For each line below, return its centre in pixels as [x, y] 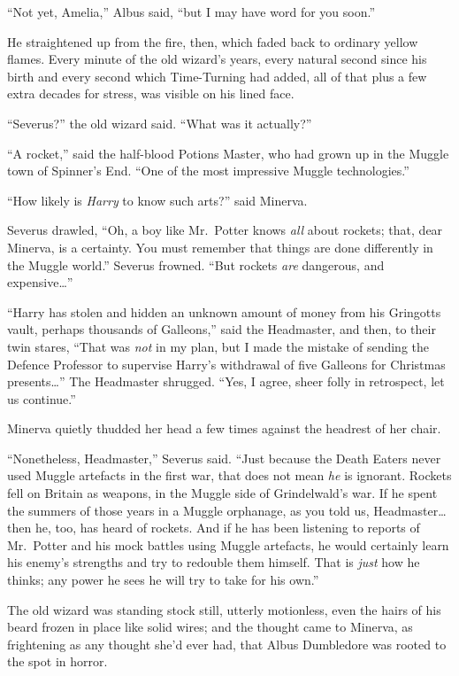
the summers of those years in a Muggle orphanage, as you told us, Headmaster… [227, 510]
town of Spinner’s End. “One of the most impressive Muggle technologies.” [208, 171]
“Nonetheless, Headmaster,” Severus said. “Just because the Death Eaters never [224, 458]
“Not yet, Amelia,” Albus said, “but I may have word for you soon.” [191, 12]
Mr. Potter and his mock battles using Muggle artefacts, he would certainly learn [228, 544]
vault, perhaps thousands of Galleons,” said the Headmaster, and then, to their [222, 329]
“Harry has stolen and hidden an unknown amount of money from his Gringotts [224, 311]
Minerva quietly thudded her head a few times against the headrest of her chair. [224, 428]
